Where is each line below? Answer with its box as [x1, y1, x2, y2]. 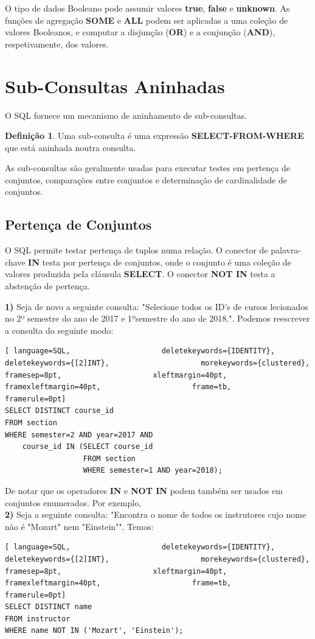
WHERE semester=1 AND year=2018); [83, 466, 223, 475]
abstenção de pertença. [5, 280, 90, 292]
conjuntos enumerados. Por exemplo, [5, 496, 142, 509]
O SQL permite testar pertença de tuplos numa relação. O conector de [5, 244, 268, 256]
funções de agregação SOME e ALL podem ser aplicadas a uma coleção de [5, 13, 288, 26]
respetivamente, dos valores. [5, 37, 109, 50]
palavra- [271, 244, 302, 256]
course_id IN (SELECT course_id [22, 442, 153, 451]
